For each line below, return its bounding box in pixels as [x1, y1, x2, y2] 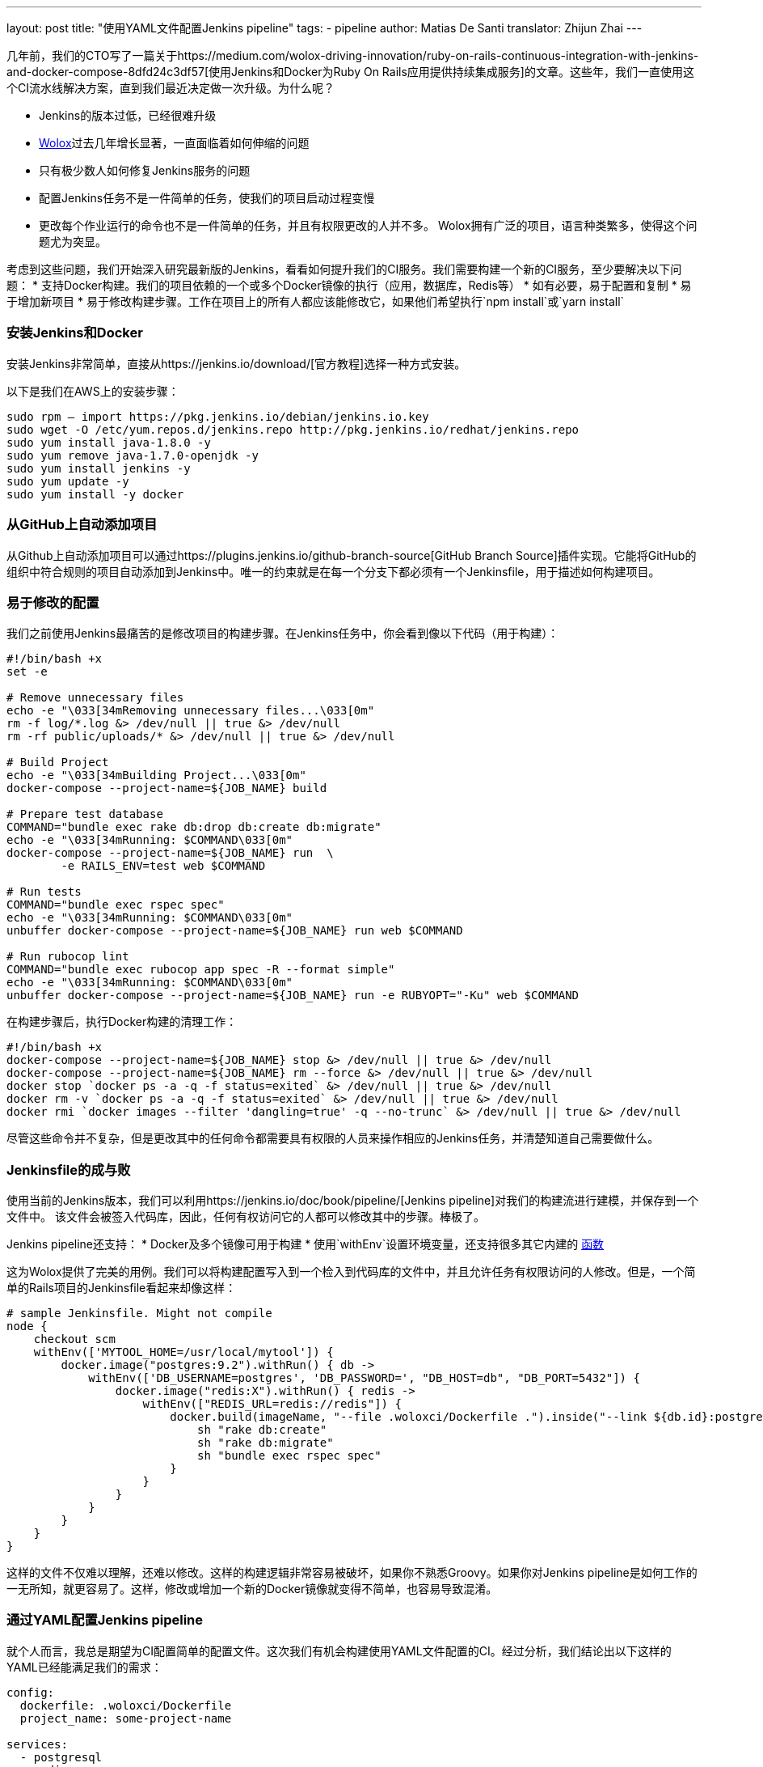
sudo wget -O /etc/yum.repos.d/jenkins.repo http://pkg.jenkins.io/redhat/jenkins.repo [6, 422, 580, 436]
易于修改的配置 [6, 594, 99, 611]
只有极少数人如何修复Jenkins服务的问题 [39, 163, 251, 177]
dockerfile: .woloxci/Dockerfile [19, 1698, 232, 1712]
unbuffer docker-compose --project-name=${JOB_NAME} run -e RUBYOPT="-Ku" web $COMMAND [6, 989, 580, 1002]
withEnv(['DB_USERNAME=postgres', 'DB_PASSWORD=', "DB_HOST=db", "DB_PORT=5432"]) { [88, 1371, 640, 1384]
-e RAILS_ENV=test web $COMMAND [61, 859, 266, 873]
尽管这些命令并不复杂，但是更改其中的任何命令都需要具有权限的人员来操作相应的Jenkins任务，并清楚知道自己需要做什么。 [6, 1131, 660, 1146]
